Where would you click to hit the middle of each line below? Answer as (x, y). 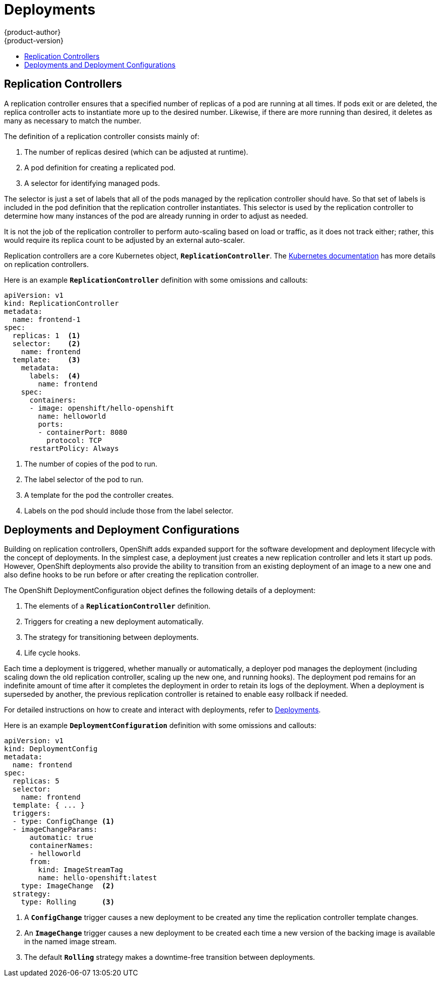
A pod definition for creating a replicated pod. (100, 167)
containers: (53, 400)
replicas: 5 (36, 781)
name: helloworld (72, 416)
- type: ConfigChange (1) (64, 822)
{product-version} (34, 40)
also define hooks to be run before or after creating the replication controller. (132, 575)
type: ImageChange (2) (68, 886)
